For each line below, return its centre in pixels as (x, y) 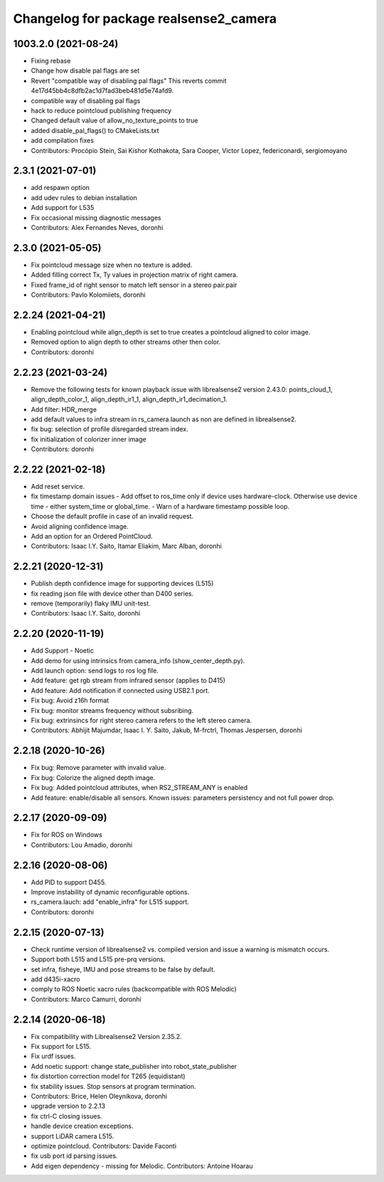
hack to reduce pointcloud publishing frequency (101, 111)
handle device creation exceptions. (82, 1126)
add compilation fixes (62, 141)
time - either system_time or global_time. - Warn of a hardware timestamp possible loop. (160, 506)
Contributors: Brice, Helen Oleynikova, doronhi (99, 1096)
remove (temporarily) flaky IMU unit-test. (91, 603)
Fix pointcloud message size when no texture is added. (112, 265)
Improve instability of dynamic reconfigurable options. (110, 892)
